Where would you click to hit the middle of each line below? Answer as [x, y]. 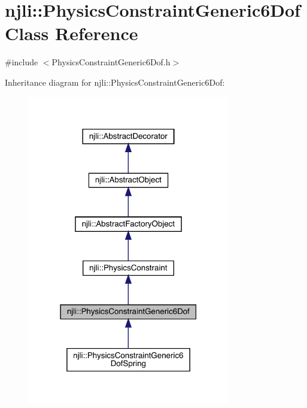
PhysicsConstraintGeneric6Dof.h [111, 62]
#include [22, 62]
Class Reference [72, 33]
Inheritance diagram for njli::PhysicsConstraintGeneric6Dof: [115, 82]
